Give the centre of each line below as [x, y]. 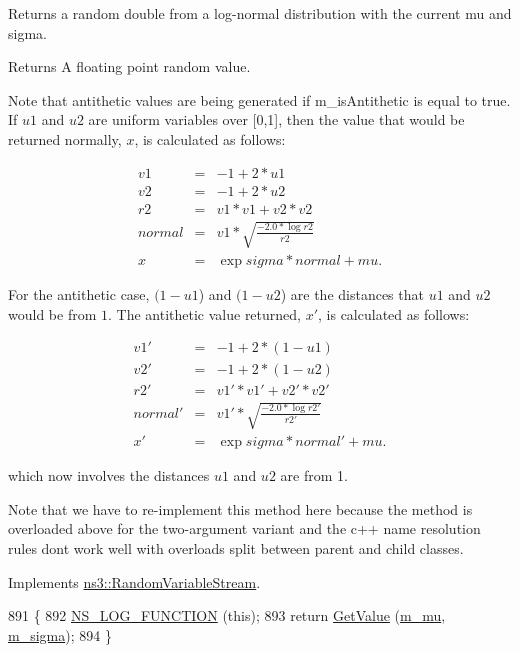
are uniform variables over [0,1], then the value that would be [276, 119]
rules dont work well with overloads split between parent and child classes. [236, 547]
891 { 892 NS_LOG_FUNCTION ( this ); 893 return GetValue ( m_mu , [227, 615]
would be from [52, 313]
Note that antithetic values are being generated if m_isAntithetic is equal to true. [259, 99]
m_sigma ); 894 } [60, 634]
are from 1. [314, 475]
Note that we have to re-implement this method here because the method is [240, 508]
